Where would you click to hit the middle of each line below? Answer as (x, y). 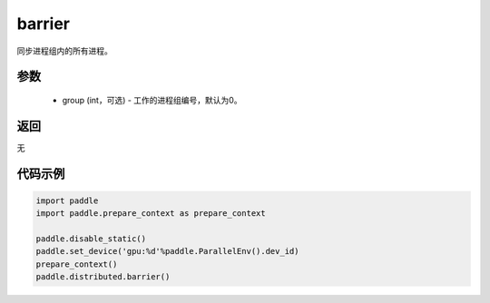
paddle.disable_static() (91, 239)
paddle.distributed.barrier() (103, 277)
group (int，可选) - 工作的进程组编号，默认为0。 (152, 100)
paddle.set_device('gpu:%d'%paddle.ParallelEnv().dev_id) (167, 251)
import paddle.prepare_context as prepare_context (151, 214)
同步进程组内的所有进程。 (64, 51)
